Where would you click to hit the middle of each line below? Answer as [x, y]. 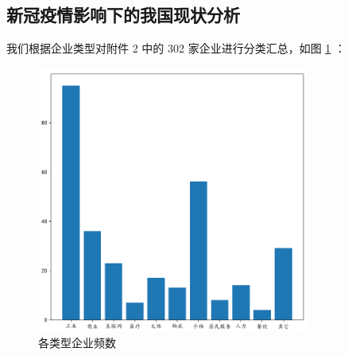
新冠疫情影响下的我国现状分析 [123, 15]
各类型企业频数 [77, 342]
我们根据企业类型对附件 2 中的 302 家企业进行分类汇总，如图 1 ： [176, 48]
